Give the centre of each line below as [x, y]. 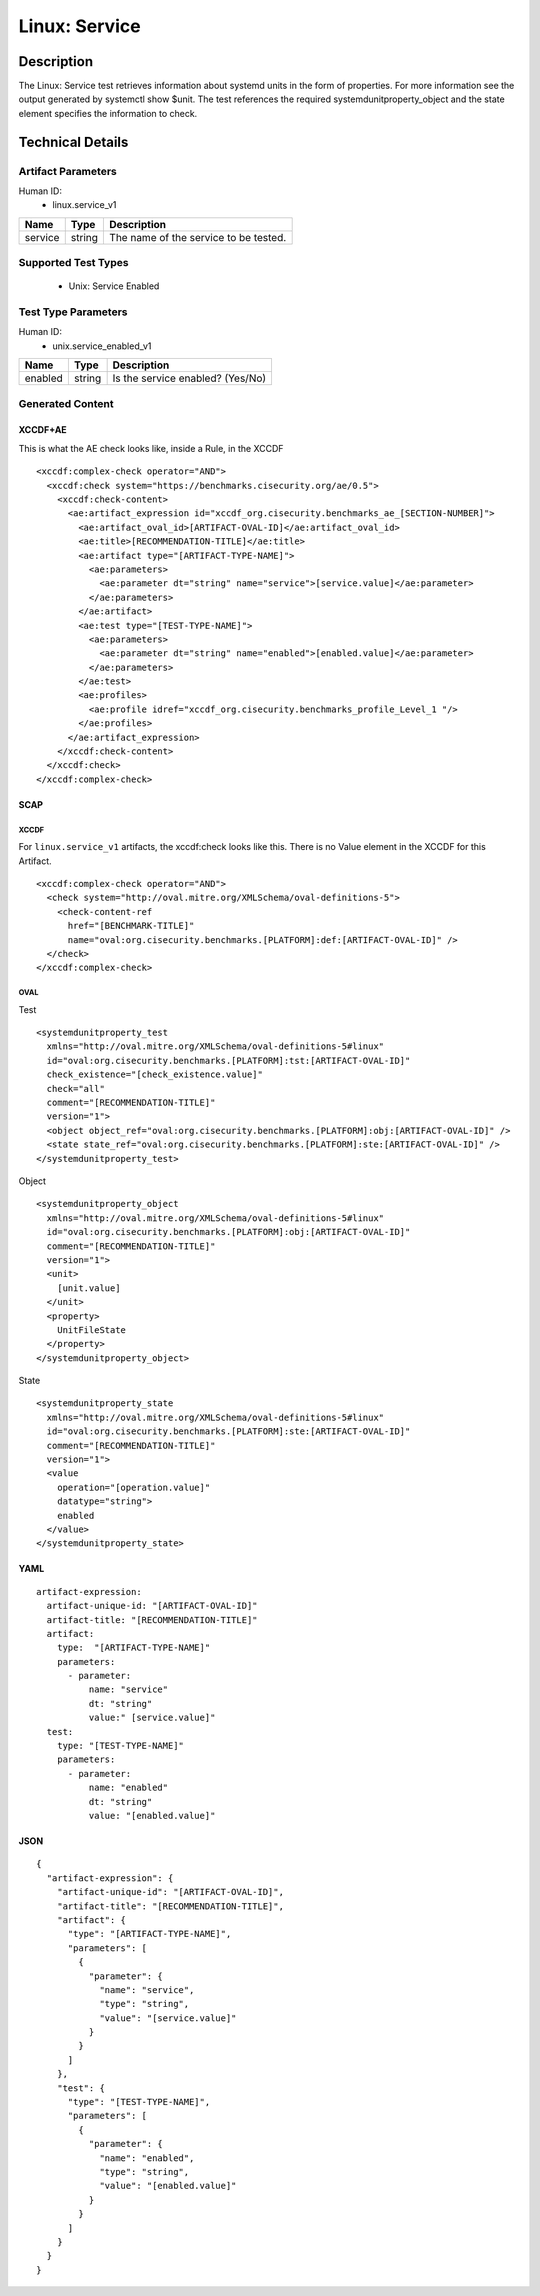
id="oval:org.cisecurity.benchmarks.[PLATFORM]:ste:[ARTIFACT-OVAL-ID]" [228, 1431]
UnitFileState [91, 1329]
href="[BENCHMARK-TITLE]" [131, 926]
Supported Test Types [73, 263]
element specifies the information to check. [108, 113]
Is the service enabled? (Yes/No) [189, 378]
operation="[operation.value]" [133, 1487]
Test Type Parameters [73, 312]
